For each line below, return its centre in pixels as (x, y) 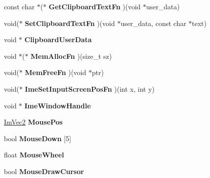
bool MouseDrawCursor (44, 171)
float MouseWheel (34, 155)
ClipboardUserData (58, 39)
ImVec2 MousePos (33, 122)
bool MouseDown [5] (38, 138)
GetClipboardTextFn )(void (95, 6)
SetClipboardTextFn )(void (70, 23)
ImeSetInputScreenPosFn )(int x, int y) (90, 89)
